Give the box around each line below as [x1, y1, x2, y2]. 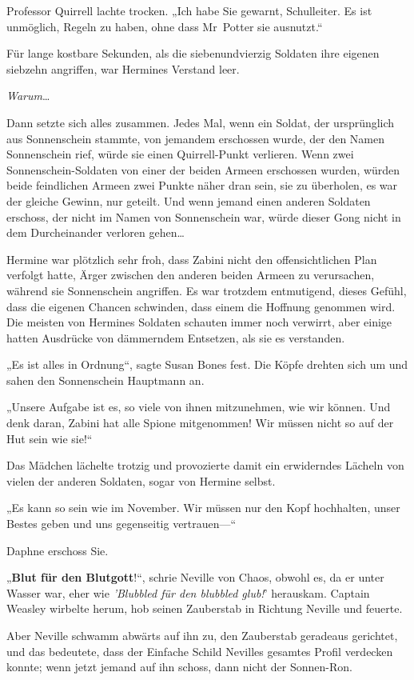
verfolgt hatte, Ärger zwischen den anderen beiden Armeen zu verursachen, [6, 266, 375, 283]
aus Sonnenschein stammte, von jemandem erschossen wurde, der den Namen [6, 130, 385, 146]
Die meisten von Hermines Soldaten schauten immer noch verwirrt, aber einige [6, 314, 392, 330]
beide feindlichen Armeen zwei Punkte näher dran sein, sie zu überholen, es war [6, 177, 398, 194]
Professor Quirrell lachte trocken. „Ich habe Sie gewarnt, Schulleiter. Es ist [6, 2, 372, 18]
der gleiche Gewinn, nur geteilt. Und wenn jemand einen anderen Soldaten [6, 192, 371, 209]
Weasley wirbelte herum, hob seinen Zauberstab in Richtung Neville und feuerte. [6, 600, 403, 617]
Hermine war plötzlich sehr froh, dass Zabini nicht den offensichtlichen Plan [6, 250, 377, 267]
